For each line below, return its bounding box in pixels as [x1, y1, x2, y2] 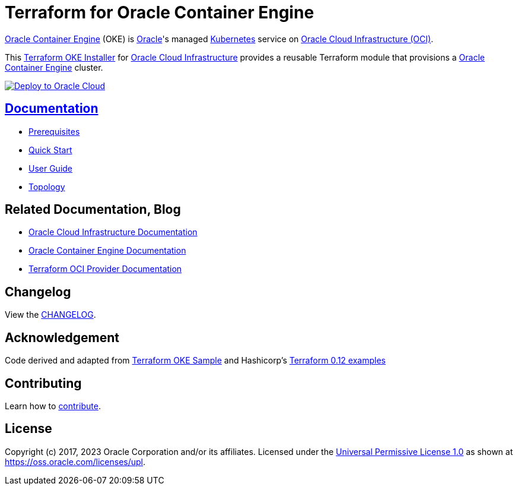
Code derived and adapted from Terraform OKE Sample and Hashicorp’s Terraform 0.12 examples [5, 355, 386, 366]
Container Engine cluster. [5, 62, 103, 72]
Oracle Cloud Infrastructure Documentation [28, 227, 198, 238]
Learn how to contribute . [5, 400, 101, 411]
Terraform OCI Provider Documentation [28, 264, 182, 274]
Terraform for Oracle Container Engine [5, 2, 314, 23]
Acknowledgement [5, 330, 119, 345]
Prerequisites [28, 126, 80, 137]
